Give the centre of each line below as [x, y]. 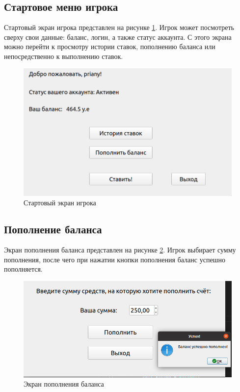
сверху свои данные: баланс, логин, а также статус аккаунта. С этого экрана [118, 37]
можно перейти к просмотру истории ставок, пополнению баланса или [110, 46]
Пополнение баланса [53, 229]
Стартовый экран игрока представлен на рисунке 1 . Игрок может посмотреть [119, 27]
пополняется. [23, 269]
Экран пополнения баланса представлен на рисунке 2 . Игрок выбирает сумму [120, 249]
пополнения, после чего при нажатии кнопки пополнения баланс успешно [115, 259]
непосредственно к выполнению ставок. [64, 56]
